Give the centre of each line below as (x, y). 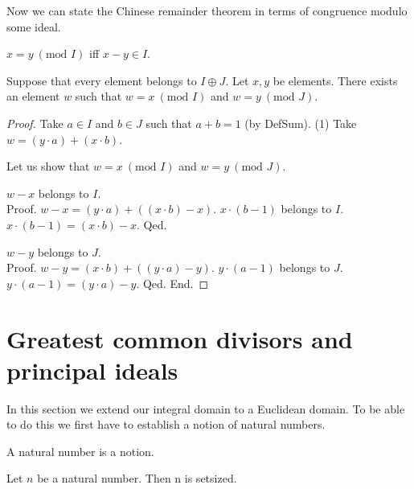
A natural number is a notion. (80, 451)
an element (33, 96)
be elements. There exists (335, 80)
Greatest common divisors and (180, 338)
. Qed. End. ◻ (172, 283)
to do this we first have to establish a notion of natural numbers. (166, 424)
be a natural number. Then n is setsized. (137, 478)
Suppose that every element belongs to (102, 80)
